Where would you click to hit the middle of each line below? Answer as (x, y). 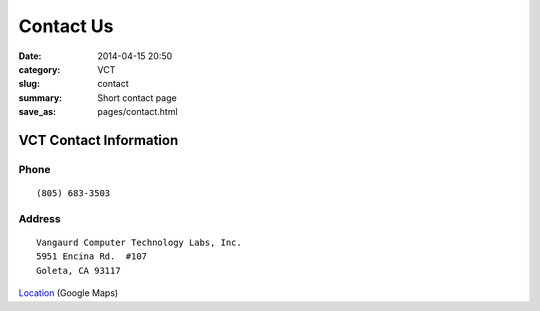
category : (39, 69)
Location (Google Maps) (68, 293)
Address (39, 218)
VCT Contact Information (98, 140)
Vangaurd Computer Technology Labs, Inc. (139, 243)
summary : (40, 97)
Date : (30, 56)
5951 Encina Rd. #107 (92, 256)
